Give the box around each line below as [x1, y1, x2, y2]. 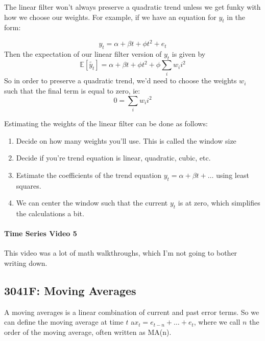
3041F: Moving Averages [4, 282, 136, 298]
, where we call [194, 316, 240, 327]
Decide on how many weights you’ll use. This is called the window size [16, 135, 236, 146]
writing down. [4, 257, 47, 268]
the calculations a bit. [16, 208, 84, 218]
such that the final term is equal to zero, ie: [4, 85, 140, 96]
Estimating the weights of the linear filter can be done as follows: [4, 118, 208, 128]
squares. [16, 180, 41, 191]
